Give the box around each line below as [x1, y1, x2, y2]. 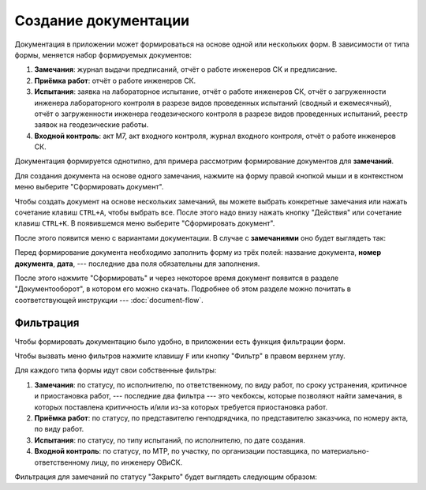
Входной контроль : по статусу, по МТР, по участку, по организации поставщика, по [34, 447, 320, 456]
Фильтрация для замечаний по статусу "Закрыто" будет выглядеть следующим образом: [14, 472, 317, 481]
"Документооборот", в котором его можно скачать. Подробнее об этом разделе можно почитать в [14, 284, 351, 294]
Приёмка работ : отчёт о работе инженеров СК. [34, 76, 196, 85]
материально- [321, 447, 370, 456]
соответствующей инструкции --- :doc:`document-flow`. [14, 295, 204, 305]
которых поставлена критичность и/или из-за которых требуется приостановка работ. [34, 402, 327, 412]
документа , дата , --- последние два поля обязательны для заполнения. [14, 259, 260, 268]
